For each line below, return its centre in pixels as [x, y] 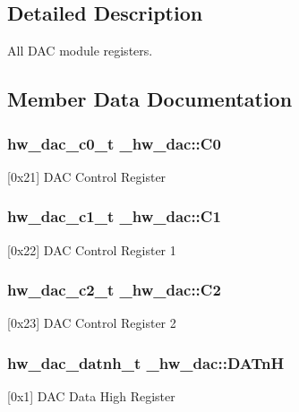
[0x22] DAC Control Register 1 [92, 249]
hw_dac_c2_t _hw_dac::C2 [114, 290]
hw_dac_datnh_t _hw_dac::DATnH [146, 362]
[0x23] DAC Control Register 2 [92, 323]
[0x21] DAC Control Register [87, 176]
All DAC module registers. [80, 51]
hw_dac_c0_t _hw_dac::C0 [114, 143]
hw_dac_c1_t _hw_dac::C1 [114, 216]
